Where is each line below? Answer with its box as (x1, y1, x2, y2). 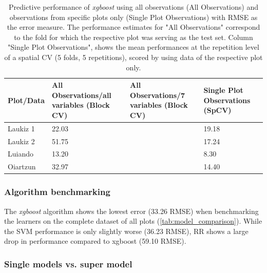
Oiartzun (8, 161, 36, 172)
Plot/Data (8, 94, 45, 105)
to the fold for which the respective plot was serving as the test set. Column (14, 31, 253, 42)
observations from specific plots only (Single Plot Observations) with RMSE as (9, 11, 258, 22)
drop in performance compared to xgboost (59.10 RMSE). (4, 236, 186, 246)
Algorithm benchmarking (4, 185, 110, 198)
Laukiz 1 (8, 123, 35, 133)
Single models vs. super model (4, 257, 132, 270)
